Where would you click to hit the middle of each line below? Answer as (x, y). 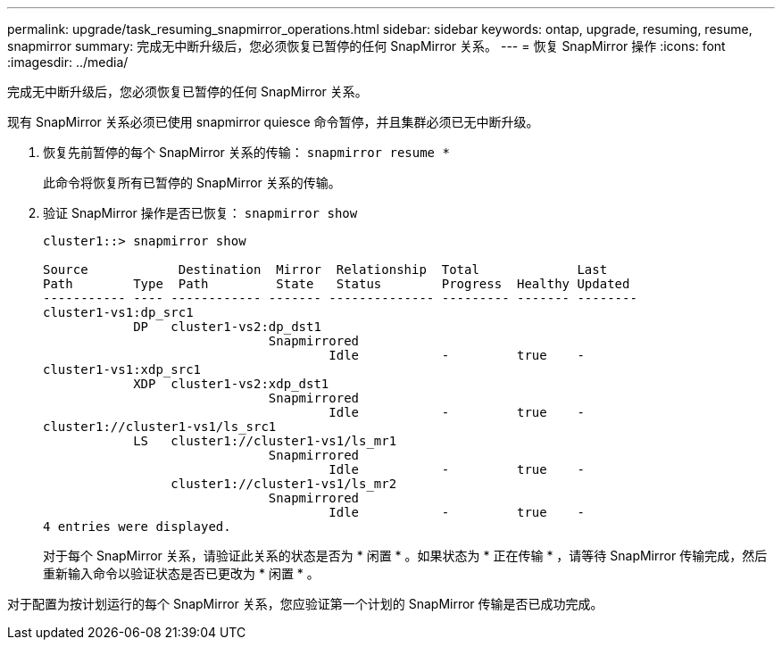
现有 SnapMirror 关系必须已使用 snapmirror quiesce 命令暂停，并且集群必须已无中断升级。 (273, 122)
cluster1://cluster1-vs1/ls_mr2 (284, 484)
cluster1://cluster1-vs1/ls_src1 (160, 427)
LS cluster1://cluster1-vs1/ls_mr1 (265, 441)
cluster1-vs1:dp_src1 (118, 312)
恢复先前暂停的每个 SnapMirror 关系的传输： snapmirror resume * (246, 152)
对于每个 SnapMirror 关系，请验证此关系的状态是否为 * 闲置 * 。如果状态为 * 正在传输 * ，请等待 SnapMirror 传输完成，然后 (405, 556)
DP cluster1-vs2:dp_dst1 (227, 327)
